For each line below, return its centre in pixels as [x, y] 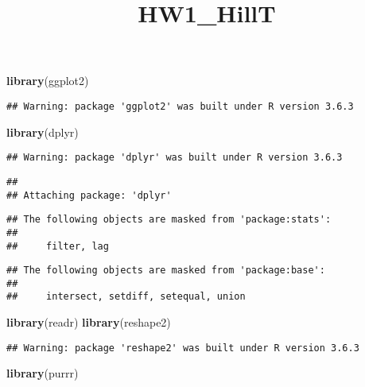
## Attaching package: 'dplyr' [89, 195]
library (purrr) [43, 373]
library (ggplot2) [48, 81]
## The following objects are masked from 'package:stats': [169, 220]
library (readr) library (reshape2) [89, 322]
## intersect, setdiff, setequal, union [126, 297]
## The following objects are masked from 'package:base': [166, 271]
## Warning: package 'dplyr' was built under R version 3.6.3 [175, 158]
